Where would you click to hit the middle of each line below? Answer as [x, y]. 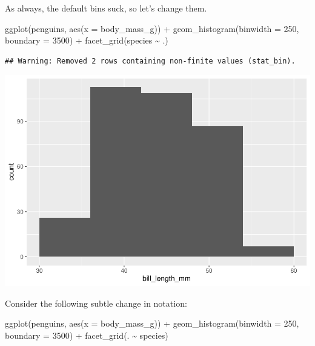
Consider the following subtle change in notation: [96, 303]
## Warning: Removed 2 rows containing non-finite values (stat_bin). [150, 61]
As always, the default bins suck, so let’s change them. [106, 8]
